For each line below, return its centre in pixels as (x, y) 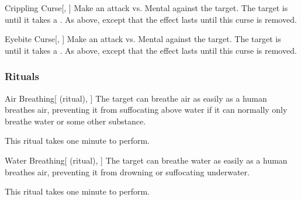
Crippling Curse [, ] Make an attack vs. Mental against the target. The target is (146, 8)
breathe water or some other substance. (75, 121)
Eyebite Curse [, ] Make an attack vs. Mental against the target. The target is (143, 39)
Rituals (22, 76)
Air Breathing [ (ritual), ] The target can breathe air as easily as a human (136, 98)
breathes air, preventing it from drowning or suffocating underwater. (127, 171)
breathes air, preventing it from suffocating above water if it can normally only (146, 110)
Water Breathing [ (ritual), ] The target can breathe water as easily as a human (146, 160)
